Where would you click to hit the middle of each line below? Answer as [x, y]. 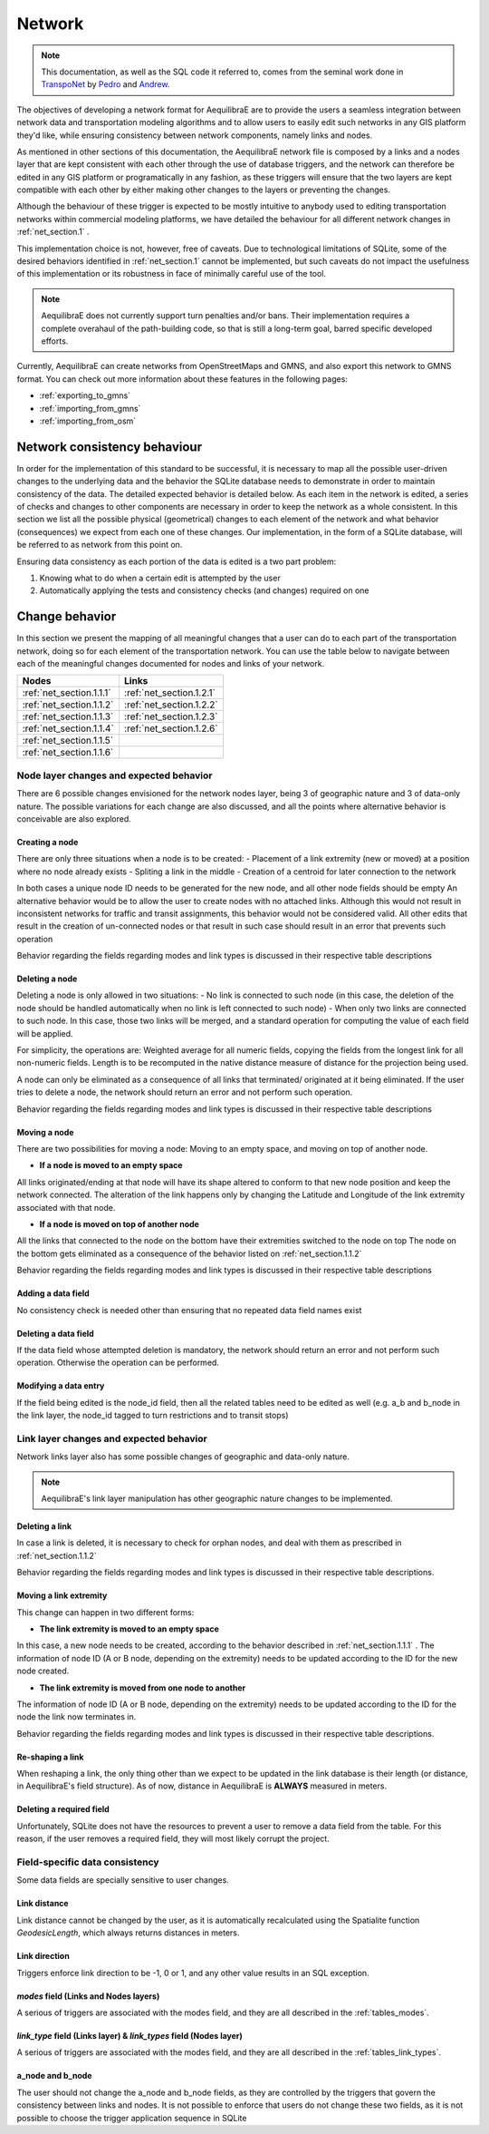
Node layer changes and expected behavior [115, 775]
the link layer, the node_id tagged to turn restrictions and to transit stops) [153, 1416]
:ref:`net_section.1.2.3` [171, 716]
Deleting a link [44, 1526]
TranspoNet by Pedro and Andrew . [105, 84]
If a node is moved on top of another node [119, 1223]
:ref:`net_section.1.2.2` [171, 705]
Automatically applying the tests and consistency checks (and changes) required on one [205, 590]
